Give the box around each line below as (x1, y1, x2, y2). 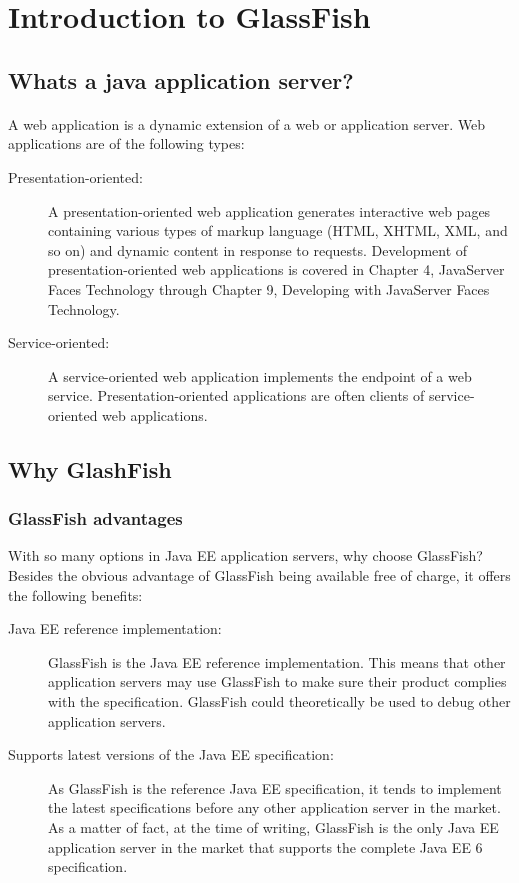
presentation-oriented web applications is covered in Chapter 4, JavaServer (48, 259, 505, 280)
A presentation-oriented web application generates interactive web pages (48, 200, 491, 221)
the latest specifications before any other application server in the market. (48, 797, 501, 818)
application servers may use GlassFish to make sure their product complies (48, 671, 507, 692)
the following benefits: (8, 584, 143, 605)
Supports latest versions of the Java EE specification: (8, 744, 334, 765)
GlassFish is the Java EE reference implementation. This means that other (48, 651, 506, 672)
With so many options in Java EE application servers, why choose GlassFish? (8, 545, 483, 566)
